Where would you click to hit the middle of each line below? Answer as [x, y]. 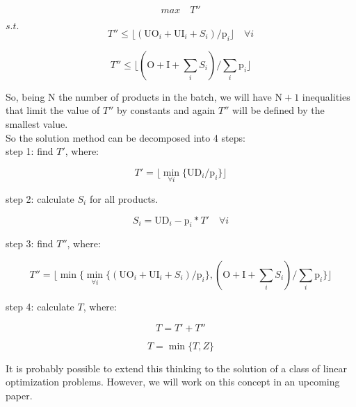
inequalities [326, 96]
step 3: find [30, 243]
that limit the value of [53, 110]
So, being [25, 96]
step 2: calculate [40, 198]
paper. [19, 395]
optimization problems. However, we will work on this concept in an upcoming [173, 382]
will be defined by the [278, 110]
